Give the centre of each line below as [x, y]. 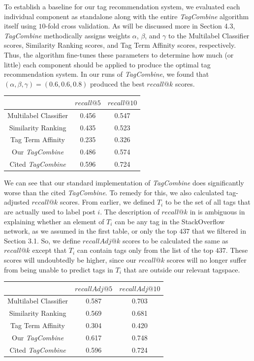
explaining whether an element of [54, 221]
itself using [20, 26]
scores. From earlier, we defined [108, 202]
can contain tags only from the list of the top [145, 250]
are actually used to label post [50, 211]
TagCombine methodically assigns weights [67, 35]
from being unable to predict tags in [59, 269]
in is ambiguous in [217, 211]
